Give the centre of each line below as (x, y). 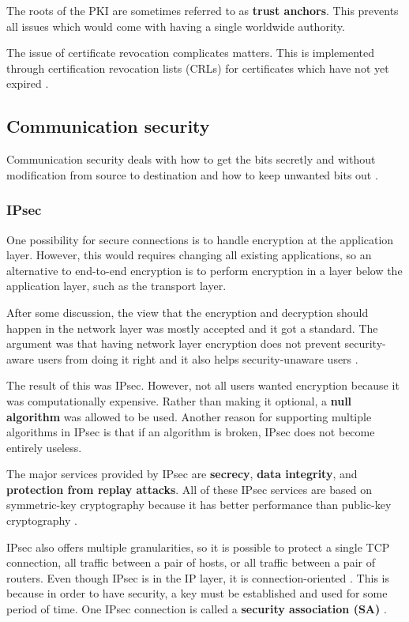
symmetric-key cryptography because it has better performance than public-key (199, 505)
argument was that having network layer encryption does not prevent (174, 343)
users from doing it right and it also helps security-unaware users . (198, 358)
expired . (28, 83)
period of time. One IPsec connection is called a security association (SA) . (197, 609)
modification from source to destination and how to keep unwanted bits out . (192, 174)
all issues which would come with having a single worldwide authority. (176, 26)
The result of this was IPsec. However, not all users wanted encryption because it (203, 385)
